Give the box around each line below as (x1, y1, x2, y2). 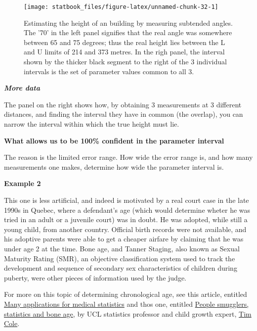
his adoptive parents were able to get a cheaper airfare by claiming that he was (4, 234, 244, 244)
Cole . (4, 318, 20, 329)
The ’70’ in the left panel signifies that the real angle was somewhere (24, 27, 232, 38)
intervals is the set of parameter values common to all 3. (24, 66, 194, 76)
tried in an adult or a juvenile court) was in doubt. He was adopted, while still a (4, 214, 248, 225)
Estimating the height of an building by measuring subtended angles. (24, 17, 233, 28)
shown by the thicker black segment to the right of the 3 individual (24, 56, 227, 67)
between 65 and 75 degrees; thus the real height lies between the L (24, 37, 225, 47)
